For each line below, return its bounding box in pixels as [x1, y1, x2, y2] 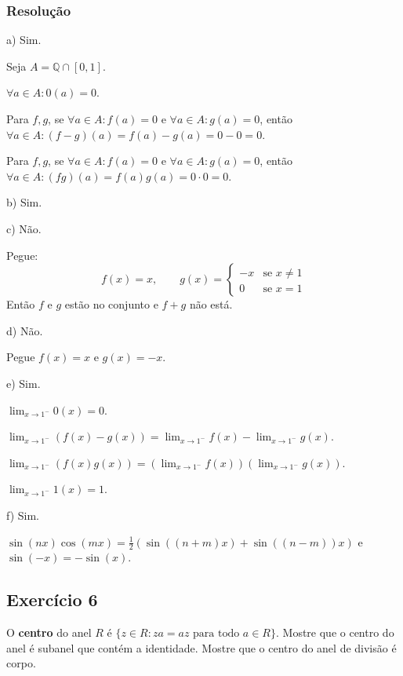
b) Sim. [6, 194, 42, 210]
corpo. [6, 655, 36, 671]
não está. [189, 296, 233, 312]
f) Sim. [6, 506, 40, 523]
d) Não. [6, 322, 43, 338]
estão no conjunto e [64, 296, 158, 312]
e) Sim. [6, 375, 41, 391]
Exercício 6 [6, 587, 98, 612]
